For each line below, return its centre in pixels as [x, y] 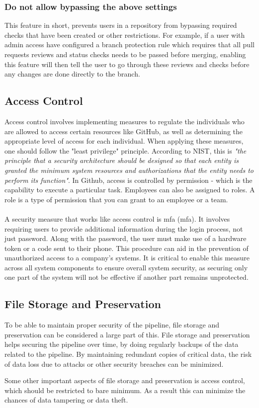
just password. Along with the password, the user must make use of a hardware [126, 238]
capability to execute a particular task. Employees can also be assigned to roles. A [130, 190]
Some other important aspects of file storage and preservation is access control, [125, 380]
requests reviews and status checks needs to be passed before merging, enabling [125, 54]
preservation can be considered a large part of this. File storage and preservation [127, 334]
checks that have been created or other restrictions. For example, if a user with [125, 35]
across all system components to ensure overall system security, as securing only [126, 267]
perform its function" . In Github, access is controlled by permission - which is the [129, 180]
